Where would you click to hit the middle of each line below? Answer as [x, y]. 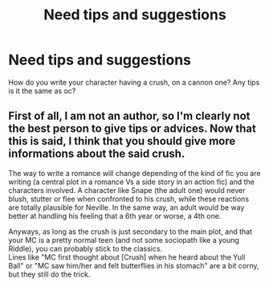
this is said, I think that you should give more [122, 141]
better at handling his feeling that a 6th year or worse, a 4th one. [115, 215]
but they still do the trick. [49, 274]
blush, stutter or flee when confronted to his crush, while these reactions [129, 199]
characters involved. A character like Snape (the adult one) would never [127, 190]
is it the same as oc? [42, 91]
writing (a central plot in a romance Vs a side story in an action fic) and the [131, 182]
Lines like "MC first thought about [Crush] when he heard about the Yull [127, 257]
